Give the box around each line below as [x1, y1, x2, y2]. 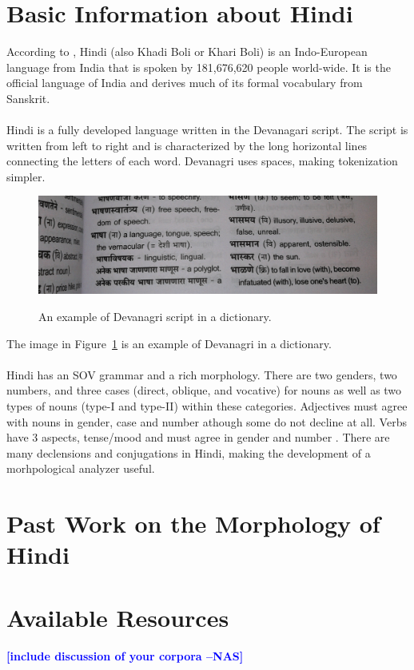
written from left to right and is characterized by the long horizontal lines [6, 137, 368, 153]
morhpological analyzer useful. [6, 460, 155, 477]
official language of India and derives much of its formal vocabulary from [6, 74, 363, 91]
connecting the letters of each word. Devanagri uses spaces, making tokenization [6, 153, 398, 169]
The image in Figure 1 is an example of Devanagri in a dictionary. [6, 335, 332, 351]
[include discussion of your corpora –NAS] [6, 647, 244, 664]
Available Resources [6, 601, 229, 633]
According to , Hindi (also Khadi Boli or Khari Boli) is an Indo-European [6, 43, 368, 60]
